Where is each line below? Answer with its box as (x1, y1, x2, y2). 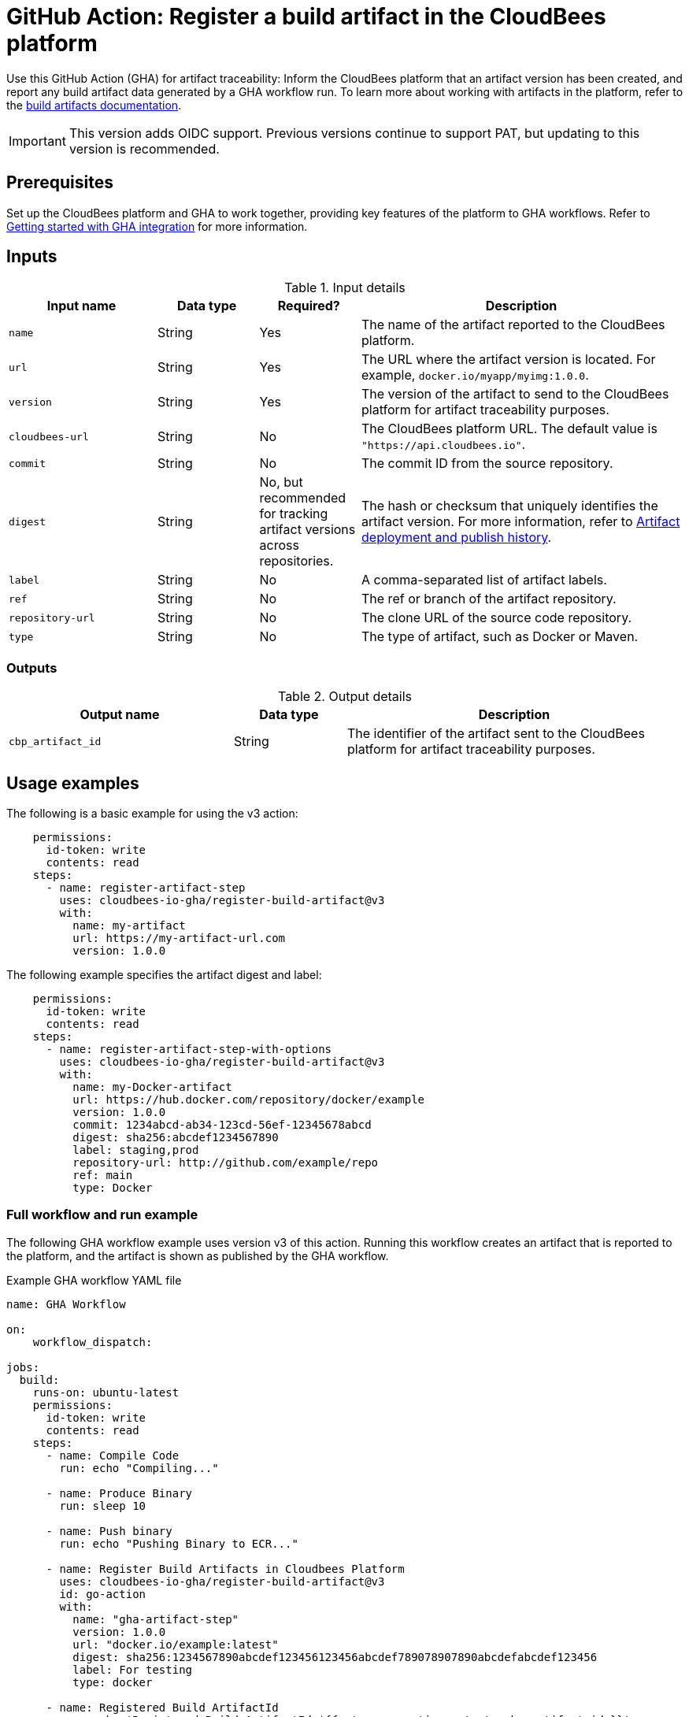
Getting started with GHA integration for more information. (6, 219, 308, 233)
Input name (46, 298, 117, 314)
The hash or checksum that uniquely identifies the (361, 498, 658, 514)
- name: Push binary (46, 1524, 172, 1537)
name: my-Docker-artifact (72, 1081, 232, 1094)
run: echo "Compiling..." (59, 1461, 219, 1474)
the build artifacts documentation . (6, 98, 182, 112)
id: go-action (59, 1587, 146, 1600)
